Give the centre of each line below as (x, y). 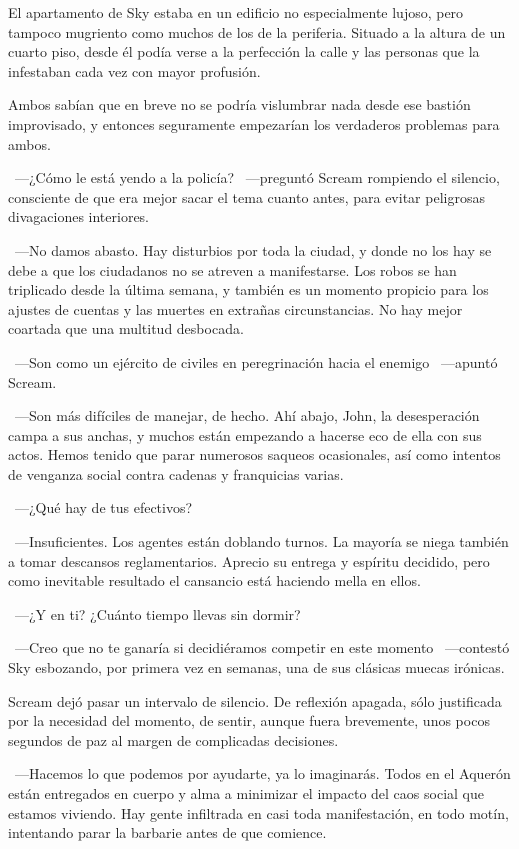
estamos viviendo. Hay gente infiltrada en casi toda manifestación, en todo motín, (258, 812)
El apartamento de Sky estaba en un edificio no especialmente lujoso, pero (236, 12)
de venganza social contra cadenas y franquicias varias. (176, 473)
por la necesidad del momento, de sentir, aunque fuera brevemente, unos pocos (249, 720)
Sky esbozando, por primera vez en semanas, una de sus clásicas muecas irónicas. (256, 667)
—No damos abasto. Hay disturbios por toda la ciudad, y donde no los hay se (253, 249)
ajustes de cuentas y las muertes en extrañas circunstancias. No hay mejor (235, 308)
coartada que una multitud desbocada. (126, 328)
